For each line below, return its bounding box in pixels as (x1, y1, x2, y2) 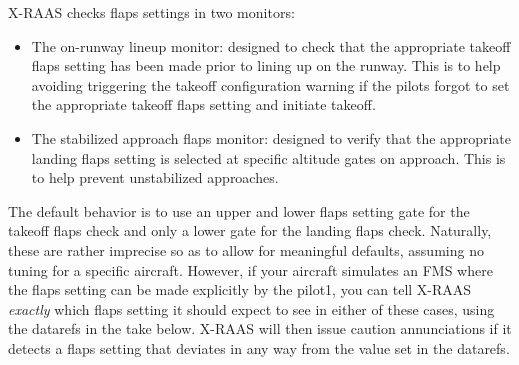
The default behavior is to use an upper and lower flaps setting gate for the (8, 200, 470, 221)
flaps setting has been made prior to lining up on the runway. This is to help (31, 55, 501, 76)
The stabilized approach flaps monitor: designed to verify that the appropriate (31, 127, 511, 148)
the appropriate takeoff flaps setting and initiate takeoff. (31, 94, 376, 115)
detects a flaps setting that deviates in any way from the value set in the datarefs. (8, 337, 510, 358)
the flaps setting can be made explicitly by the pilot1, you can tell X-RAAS (8, 279, 472, 300)
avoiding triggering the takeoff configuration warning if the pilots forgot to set (31, 74, 510, 95)
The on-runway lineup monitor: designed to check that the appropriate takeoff (31, 35, 511, 56)
